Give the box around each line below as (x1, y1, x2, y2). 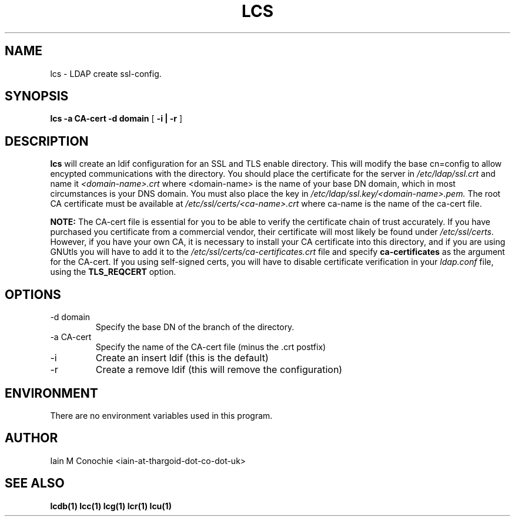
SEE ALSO (5, 476, 65, 491)
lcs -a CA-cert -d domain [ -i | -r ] (50, 113, 183, 124)
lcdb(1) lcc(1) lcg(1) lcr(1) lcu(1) (50, 500, 172, 511)
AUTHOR (5, 431, 58, 446)
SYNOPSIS (5, 89, 69, 104)
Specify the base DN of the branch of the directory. (95, 322, 295, 332)
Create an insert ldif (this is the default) (95, 352, 269, 364)
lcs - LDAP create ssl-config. (50, 68, 162, 79)
